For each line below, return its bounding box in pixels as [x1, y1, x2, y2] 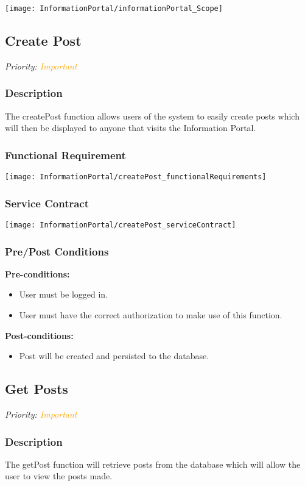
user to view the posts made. [5, 470, 113, 482]
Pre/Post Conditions [5, 243, 109, 259]
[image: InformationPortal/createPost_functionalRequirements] [5, 173, 267, 182]
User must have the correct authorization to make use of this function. [19, 309, 282, 321]
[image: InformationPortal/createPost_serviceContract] [5, 220, 236, 229]
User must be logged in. [19, 288, 108, 301]
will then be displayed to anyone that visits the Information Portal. [5, 121, 256, 134]
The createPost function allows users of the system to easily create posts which [5, 109, 300, 122]
